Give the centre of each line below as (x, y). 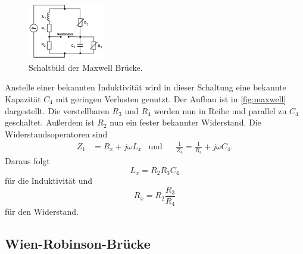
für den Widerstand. (42, 211)
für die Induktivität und (49, 181)
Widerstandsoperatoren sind (56, 134)
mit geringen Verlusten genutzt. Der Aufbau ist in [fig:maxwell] (171, 98)
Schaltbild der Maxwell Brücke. (86, 67)
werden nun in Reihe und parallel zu (220, 110)
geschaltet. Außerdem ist (50, 122)
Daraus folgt (27, 161)
